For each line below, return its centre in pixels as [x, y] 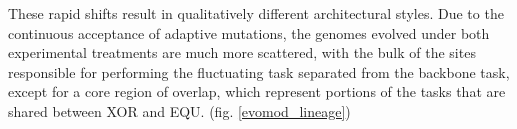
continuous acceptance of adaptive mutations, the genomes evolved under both [249, 32]
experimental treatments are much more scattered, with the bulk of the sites [242, 52]
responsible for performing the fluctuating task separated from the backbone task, [259, 71]
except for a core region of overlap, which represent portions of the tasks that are [257, 91]
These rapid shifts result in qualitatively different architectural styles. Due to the [256, 13]
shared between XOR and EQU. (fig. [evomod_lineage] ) [179, 110]
